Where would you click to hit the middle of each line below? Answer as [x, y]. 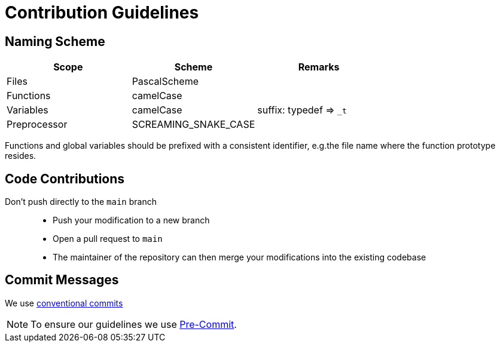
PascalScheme [165, 82]
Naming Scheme [55, 41]
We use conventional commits [64, 303]
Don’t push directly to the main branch [81, 202]
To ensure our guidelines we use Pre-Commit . [134, 324]
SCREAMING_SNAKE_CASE [193, 125]
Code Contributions [65, 179]
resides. [21, 156]
